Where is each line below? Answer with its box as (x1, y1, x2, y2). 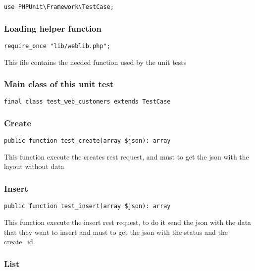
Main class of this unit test (4, 78, 114, 90)
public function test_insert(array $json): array (4, 203, 171, 210)
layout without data (4, 161, 64, 171)
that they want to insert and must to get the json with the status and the (4, 226, 228, 237)
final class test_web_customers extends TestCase (4, 98, 171, 106)
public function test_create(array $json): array (4, 137, 171, 145)
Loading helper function (4, 22, 102, 34)
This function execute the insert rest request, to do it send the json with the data (4, 217, 252, 227)
